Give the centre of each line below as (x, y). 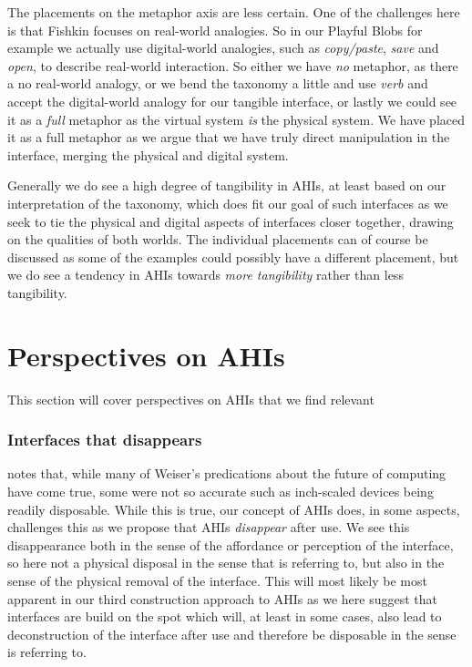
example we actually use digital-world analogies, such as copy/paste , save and (223, 48)
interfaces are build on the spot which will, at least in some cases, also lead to (225, 616)
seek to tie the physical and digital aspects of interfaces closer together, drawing (231, 221)
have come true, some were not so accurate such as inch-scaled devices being (221, 492)
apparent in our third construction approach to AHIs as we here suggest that (222, 598)
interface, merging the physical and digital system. (148, 154)
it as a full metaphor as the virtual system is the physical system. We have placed (236, 119)
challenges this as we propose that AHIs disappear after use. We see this (209, 527)
